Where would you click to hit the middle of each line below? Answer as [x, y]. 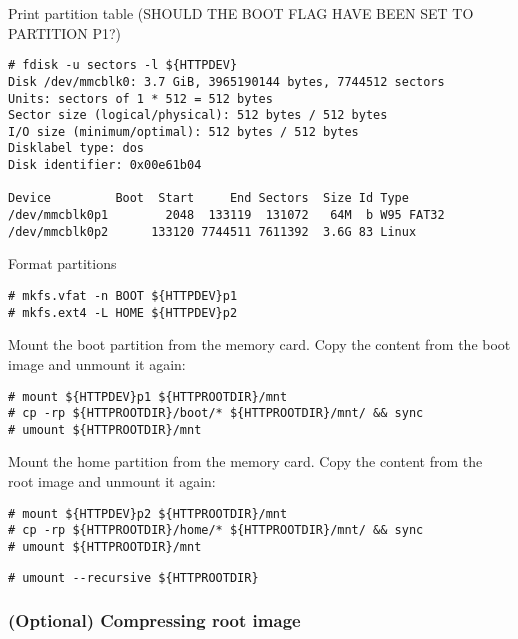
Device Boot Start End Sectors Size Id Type [208, 198]
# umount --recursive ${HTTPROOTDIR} [133, 577]
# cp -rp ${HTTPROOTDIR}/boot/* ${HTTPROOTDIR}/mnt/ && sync [216, 413]
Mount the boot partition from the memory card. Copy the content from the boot [259, 344]
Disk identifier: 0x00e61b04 [105, 165]
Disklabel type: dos [76, 148]
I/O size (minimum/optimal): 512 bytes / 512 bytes [183, 131]
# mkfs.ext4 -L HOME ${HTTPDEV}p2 [123, 312]
